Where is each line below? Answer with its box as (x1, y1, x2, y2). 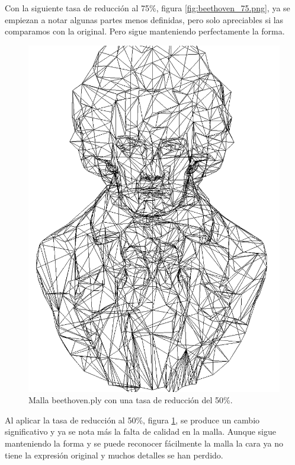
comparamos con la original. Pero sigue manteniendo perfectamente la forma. (5, 25, 285, 37)
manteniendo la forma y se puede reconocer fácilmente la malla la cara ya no (5, 436, 283, 449)
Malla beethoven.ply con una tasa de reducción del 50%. (28, 394, 233, 406)
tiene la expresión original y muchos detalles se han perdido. (5, 448, 223, 461)
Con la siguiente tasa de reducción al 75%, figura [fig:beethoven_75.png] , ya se (5, 2, 290, 14)
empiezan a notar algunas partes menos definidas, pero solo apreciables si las (5, 13, 284, 26)
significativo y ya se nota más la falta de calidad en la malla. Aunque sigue (5, 425, 277, 438)
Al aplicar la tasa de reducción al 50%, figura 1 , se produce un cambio (5, 413, 260, 426)
